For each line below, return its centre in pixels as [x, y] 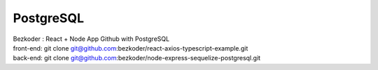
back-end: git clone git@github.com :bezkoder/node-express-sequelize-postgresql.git [137, 58]
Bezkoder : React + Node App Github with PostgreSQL [91, 39]
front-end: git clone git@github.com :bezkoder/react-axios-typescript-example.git [131, 48]
